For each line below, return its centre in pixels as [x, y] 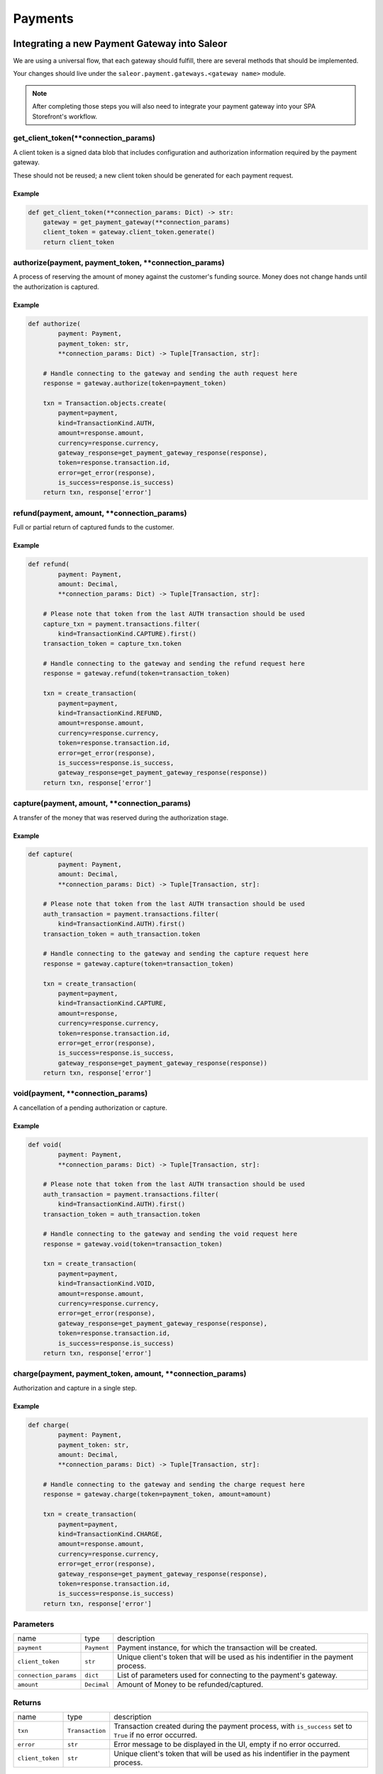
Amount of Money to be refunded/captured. [190, 1685]
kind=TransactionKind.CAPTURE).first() [127, 634]
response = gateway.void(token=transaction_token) [133, 1244]
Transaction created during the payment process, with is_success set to [233, 1726]
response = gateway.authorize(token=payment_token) [135, 384]
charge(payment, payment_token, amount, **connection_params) [130, 1374]
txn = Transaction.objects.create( [105, 403]
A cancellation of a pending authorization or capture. [90, 1108]
